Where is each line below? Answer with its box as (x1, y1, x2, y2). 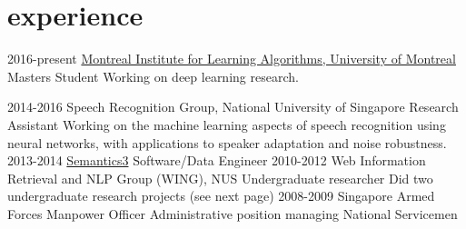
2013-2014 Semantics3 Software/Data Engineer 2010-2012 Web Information (7, 151, 426, 170)
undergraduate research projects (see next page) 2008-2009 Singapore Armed (7, 186, 435, 205)
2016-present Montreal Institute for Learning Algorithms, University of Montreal (7, 49, 456, 68)
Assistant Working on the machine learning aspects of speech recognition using (7, 114, 446, 134)
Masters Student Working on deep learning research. (7, 66, 299, 85)
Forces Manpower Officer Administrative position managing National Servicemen (7, 204, 458, 223)
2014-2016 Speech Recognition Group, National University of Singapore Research (7, 97, 459, 116)
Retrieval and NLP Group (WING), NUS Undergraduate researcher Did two (7, 168, 433, 187)
